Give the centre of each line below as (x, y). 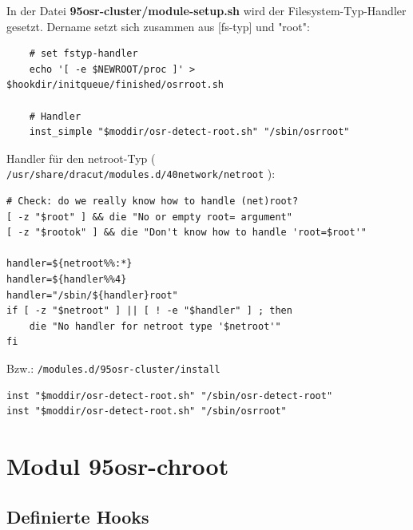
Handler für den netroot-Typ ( (81, 158)
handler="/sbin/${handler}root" (92, 295)
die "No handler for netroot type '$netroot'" (155, 326)
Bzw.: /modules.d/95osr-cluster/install (113, 368)
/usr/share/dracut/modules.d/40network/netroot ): (141, 174)
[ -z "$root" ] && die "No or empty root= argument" (149, 217)
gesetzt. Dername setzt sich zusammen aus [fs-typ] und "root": (158, 26)
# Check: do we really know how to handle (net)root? (153, 201)
